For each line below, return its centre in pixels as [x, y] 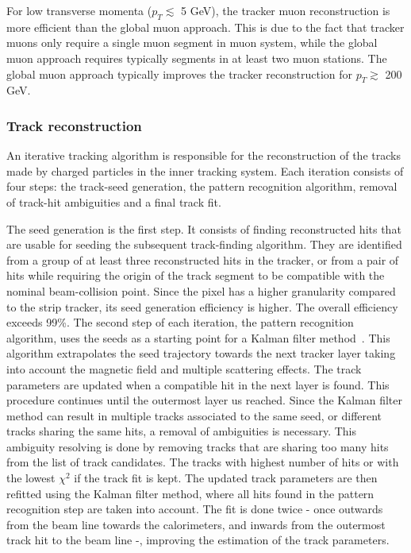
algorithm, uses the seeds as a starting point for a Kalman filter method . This [198, 337]
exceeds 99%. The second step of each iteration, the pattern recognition [180, 322]
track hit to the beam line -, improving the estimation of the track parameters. [198, 540]
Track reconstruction [74, 125]
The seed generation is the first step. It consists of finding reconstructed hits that [204, 228]
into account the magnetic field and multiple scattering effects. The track [184, 368]
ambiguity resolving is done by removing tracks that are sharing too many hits [198, 446]
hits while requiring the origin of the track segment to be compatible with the [196, 275]
